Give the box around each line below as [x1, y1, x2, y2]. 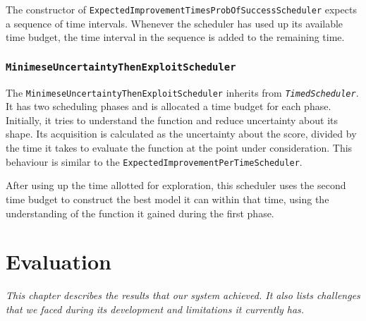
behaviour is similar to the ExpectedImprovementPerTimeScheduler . [6, 154, 303, 169]
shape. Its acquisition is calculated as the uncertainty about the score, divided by [6, 126, 357, 141]
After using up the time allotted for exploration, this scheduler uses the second [6, 178, 346, 193]
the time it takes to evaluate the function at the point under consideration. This [6, 140, 353, 155]
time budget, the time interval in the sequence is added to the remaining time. [6, 30, 345, 44]
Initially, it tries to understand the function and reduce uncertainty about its [6, 112, 338, 127]
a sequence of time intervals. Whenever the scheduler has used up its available [6, 16, 343, 30]
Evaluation [6, 247, 111, 276]
